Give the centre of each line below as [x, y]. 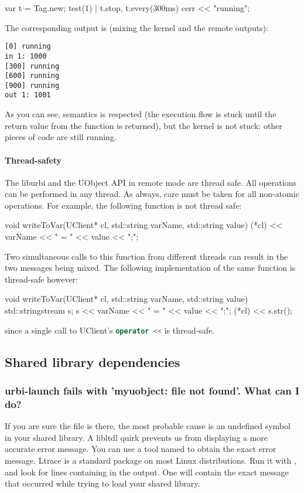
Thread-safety [33, 160]
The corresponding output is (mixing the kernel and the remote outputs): [136, 27]
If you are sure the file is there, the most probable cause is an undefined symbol [148, 426]
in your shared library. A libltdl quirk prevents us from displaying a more [136, 437]
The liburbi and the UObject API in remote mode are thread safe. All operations [151, 182]
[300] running [32, 66]
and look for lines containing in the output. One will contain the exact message [147, 472]
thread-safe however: [41, 279]
